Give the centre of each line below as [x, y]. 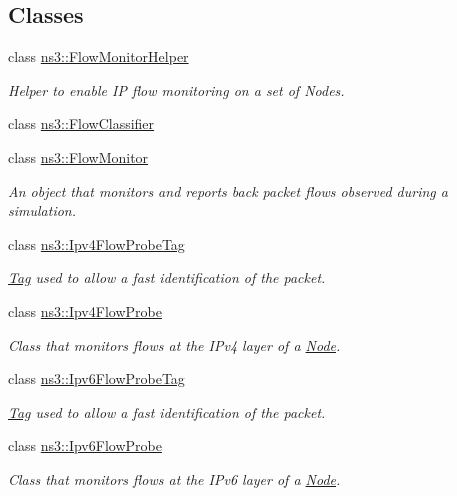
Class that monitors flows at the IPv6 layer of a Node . [174, 478]
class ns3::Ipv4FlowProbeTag [96, 243]
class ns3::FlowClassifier [81, 123]
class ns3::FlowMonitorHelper [98, 56]
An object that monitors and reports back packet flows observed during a [228, 190]
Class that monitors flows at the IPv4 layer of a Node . [174, 344]
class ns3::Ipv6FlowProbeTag [96, 378]
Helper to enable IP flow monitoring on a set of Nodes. [176, 89]
